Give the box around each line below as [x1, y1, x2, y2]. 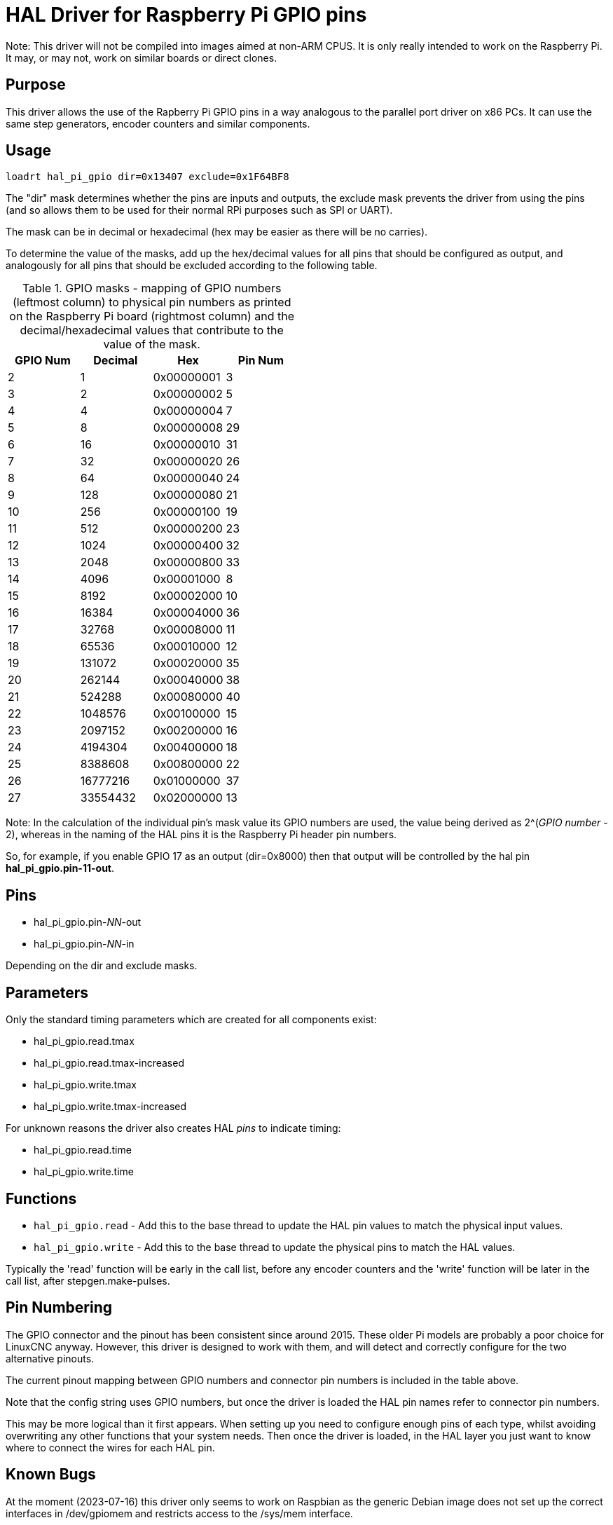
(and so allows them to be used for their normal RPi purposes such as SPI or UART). [6, 204, 393, 217]
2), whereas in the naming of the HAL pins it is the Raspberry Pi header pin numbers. [6, 828, 397, 841]
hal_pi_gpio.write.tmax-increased [34, 1100, 187, 1113]
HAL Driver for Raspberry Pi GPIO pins [6, 3, 367, 27]
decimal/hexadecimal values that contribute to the [20, 323, 284, 338]
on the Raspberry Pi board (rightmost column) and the [9, 309, 294, 324]
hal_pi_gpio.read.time [34, 1144, 132, 1156]
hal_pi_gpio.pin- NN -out [34, 916, 142, 929]
